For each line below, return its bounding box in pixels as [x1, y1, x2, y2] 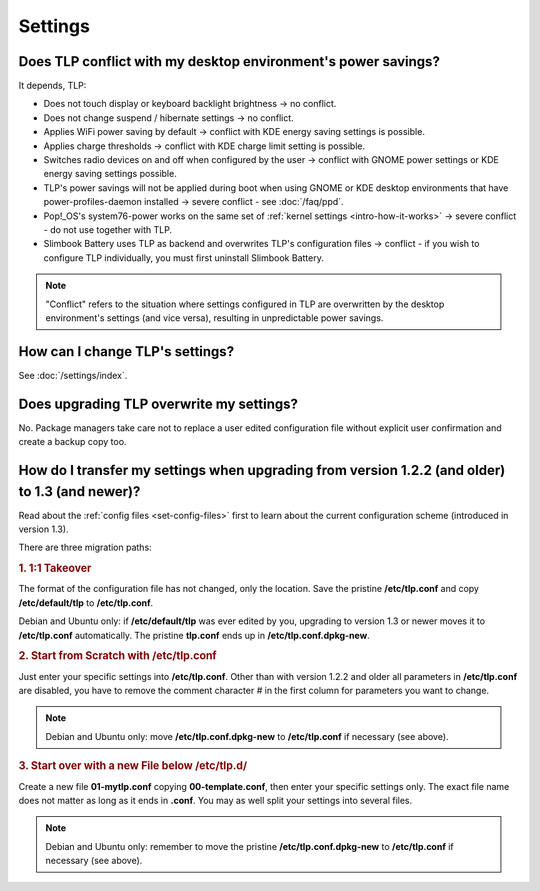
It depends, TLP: [18, 80, 87, 92]
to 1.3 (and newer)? [18, 483, 141, 500]
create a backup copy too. [18, 436, 127, 448]
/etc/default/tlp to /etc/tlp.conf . [18, 596, 154, 609]
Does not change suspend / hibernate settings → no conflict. [43, 111, 294, 124]
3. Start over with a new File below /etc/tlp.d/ [18, 759, 248, 773]
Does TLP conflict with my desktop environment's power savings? [18, 53, 440, 70]
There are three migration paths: [18, 541, 152, 554]
